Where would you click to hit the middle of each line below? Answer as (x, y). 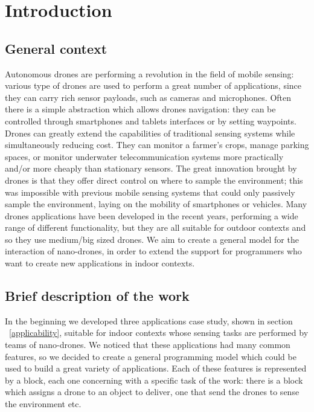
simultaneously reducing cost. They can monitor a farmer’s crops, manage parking (157, 145)
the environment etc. (43, 404)
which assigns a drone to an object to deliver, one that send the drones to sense (152, 392)
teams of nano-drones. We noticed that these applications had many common (148, 345)
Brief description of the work (97, 296)
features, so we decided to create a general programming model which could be (151, 356)
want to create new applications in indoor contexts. (100, 263)
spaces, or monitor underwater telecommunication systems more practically (144, 156)
